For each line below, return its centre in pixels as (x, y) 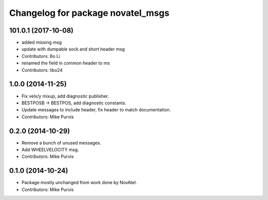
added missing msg (42, 43)
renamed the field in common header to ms (66, 63)
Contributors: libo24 (42, 70)
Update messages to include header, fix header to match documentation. (96, 110)
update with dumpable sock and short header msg (73, 49)
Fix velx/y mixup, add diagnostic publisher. (65, 96)
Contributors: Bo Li (41, 56)
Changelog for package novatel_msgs (89, 13)
